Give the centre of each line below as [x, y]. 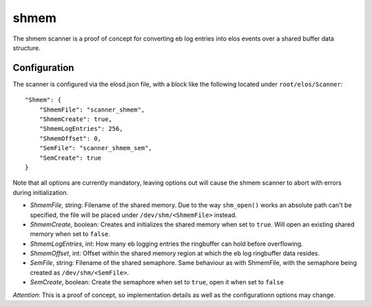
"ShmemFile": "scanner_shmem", [92, 109]
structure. [27, 47]
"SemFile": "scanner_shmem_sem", [96, 148]
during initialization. [41, 192]
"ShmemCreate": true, [76, 119]
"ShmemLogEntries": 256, [81, 129]
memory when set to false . [70, 234]
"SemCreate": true [70, 158]
